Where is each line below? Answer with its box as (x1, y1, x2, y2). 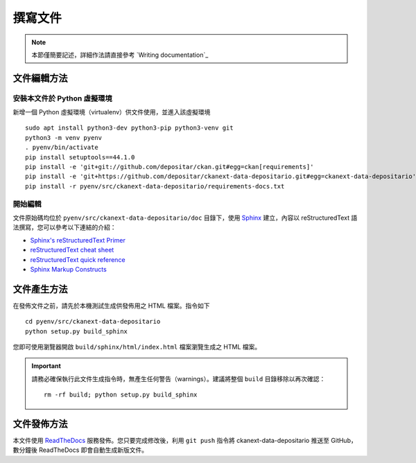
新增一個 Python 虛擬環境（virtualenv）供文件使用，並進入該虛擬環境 (12, 108, 211, 116)
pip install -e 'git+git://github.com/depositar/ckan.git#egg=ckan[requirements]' (25, 163, 314, 171)
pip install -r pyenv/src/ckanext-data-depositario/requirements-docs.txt (25, 182, 285, 190)
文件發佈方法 (12, 418, 68, 430)
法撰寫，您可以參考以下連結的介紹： (12, 223, 116, 232)
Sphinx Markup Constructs (30, 265, 107, 273)
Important (31, 362, 62, 370)
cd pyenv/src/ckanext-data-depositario (25, 317, 161, 326)
